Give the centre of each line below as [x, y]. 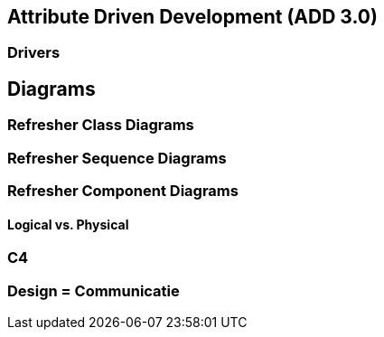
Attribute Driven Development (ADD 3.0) [192, 17]
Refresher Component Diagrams [123, 191]
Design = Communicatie [94, 290]
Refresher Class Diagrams [101, 125]
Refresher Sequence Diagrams [117, 158]
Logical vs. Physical [68, 224]
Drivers [34, 53]
